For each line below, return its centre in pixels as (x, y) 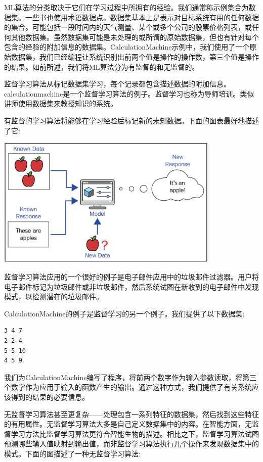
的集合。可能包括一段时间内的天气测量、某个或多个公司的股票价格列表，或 (128, 27)
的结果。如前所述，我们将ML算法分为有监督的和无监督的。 (102, 66)
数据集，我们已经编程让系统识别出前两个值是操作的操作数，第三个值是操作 (135, 56)
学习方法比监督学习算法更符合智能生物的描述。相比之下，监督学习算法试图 (135, 433)
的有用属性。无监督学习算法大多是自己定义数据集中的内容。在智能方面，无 (128, 424)
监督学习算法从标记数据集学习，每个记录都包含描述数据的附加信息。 (117, 84)
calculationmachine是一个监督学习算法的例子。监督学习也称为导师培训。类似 (129, 93)
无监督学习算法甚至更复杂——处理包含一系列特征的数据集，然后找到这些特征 (131, 414)
